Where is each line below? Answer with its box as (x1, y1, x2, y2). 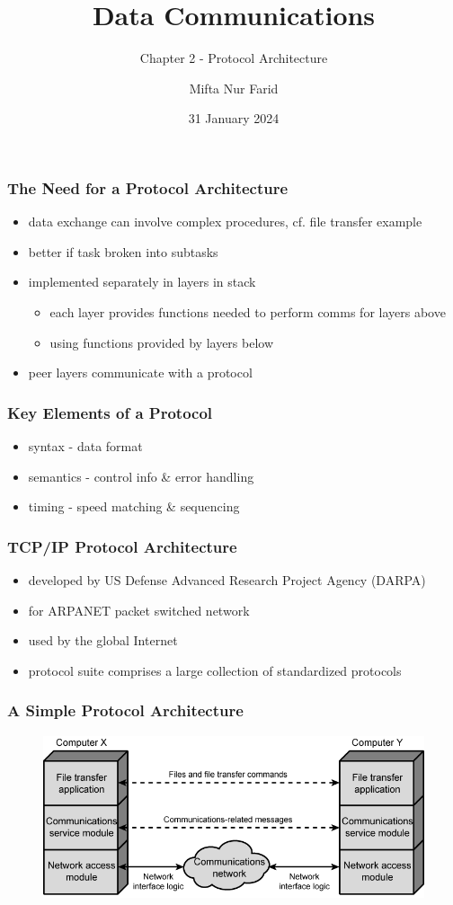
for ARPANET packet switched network (28, 600, 250, 619)
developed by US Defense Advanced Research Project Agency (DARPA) (28, 570, 426, 589)
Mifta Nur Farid (189, 78, 279, 97)
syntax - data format (28, 436, 143, 455)
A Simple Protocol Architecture (7, 699, 244, 722)
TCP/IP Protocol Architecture (7, 535, 237, 557)
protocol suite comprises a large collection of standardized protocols (28, 661, 402, 679)
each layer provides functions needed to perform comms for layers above (49, 302, 446, 321)
